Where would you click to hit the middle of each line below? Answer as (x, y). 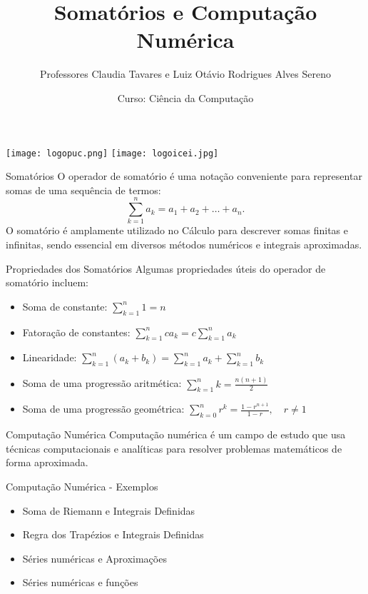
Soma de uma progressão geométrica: (103, 409)
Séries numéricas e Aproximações (94, 558)
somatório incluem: (47, 282)
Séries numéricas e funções (80, 582)
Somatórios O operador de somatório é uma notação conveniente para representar (184, 176)
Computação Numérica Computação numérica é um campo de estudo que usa (176, 434)
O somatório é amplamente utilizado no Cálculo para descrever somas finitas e (177, 230)
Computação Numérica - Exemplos (82, 486)
